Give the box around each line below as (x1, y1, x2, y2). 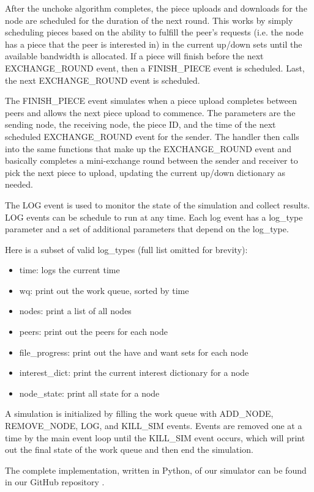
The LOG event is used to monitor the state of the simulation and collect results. (5, 198, 310, 211)
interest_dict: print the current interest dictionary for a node (19, 366, 249, 379)
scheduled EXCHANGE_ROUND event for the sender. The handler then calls (5, 130, 299, 142)
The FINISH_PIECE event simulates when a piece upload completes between (5, 94, 297, 107)
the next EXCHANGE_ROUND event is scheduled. (5, 73, 200, 86)
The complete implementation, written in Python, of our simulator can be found (5, 463, 307, 476)
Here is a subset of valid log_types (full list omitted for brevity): (5, 243, 248, 255)
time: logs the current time (19, 263, 120, 276)
